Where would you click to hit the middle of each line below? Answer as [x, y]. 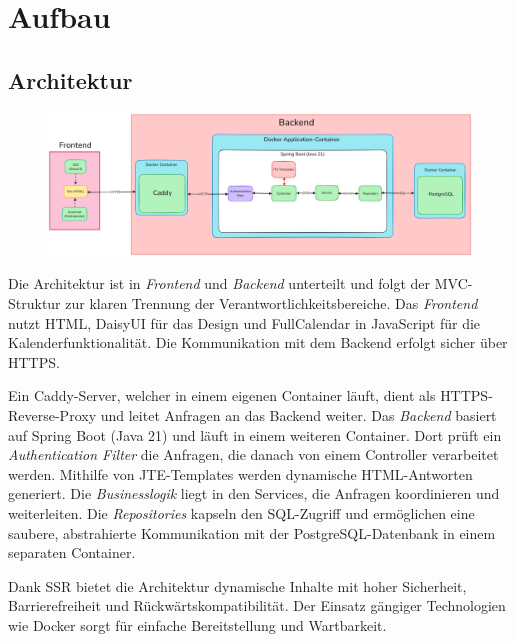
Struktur [34, 303]
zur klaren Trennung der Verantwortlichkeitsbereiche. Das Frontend [271, 303]
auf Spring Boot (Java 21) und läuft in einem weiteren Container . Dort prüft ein [255, 434]
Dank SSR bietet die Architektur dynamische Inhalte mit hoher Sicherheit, [237, 585]
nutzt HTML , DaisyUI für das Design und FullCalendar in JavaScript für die [244, 322]
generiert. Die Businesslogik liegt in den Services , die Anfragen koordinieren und [254, 493]
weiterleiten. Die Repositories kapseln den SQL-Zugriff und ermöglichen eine [241, 512]
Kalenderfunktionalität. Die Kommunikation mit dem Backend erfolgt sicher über [258, 342]
